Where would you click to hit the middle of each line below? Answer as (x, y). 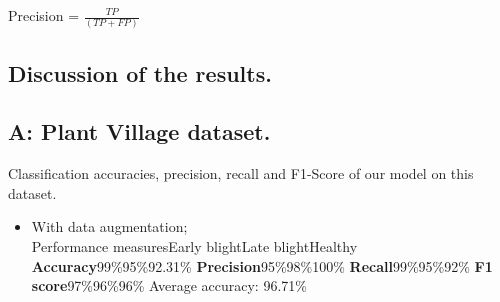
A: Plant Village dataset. (139, 131)
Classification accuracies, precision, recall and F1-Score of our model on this (241, 173)
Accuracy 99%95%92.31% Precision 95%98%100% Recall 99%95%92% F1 (262, 265)
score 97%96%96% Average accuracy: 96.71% (169, 285)
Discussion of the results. (140, 72)
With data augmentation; (109, 226)
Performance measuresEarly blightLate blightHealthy (194, 246)
